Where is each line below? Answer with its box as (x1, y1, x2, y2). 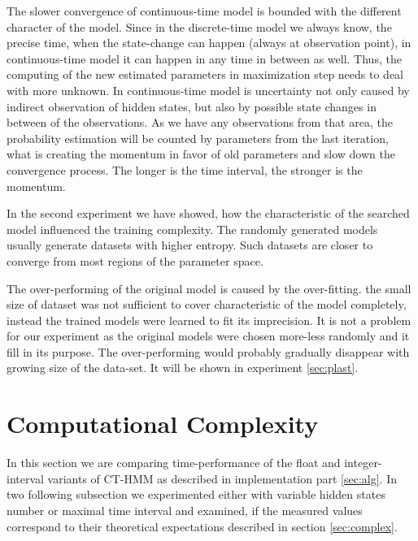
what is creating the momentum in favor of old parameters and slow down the (7, 145, 395, 162)
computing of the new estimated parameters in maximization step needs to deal (7, 66, 404, 83)
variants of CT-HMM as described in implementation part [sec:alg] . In (47, 470, 397, 487)
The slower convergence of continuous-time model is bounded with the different (7, 2, 402, 19)
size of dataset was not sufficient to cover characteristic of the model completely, (7, 296, 407, 313)
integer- (344, 454, 382, 471)
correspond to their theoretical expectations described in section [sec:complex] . (7, 517, 398, 535)
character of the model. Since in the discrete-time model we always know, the (7, 18, 392, 35)
